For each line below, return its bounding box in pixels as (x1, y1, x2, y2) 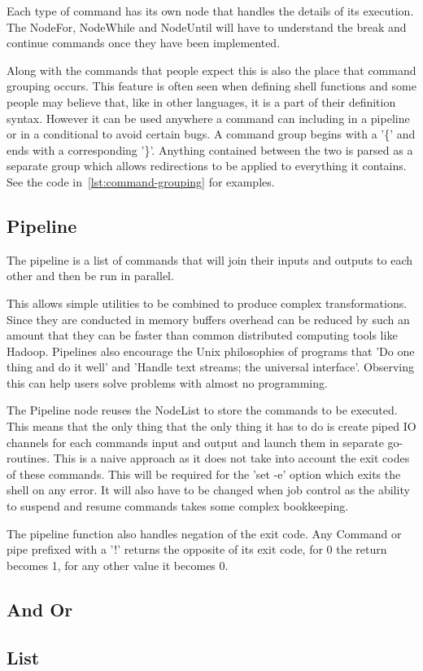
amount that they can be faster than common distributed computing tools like (7, 327, 398, 344)
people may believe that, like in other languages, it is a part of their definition (7, 93, 396, 110)
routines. (7, 450, 50, 467)
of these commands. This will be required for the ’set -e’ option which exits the (7, 465, 401, 482)
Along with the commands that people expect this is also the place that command (7, 61, 416, 78)
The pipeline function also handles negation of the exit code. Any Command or (7, 524, 402, 542)
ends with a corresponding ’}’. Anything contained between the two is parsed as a (7, 141, 413, 158)
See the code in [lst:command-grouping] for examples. (7, 173, 275, 190)
